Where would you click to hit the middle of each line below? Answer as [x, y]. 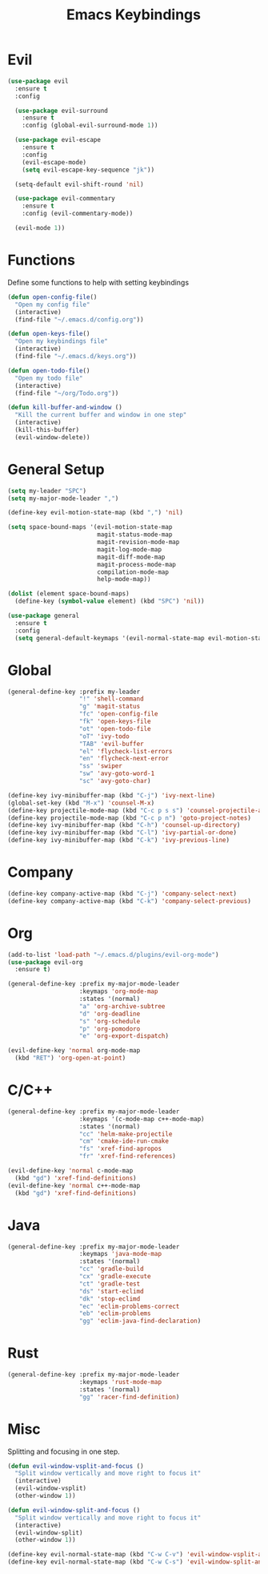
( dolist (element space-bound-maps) [68, 594]
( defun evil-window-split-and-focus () [74, 1510]
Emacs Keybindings [134, 15]
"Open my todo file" [49, 378]
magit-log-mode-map [129, 549]
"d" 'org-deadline [110, 1014]
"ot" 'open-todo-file [115, 728]
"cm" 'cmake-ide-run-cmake [124, 1141]
